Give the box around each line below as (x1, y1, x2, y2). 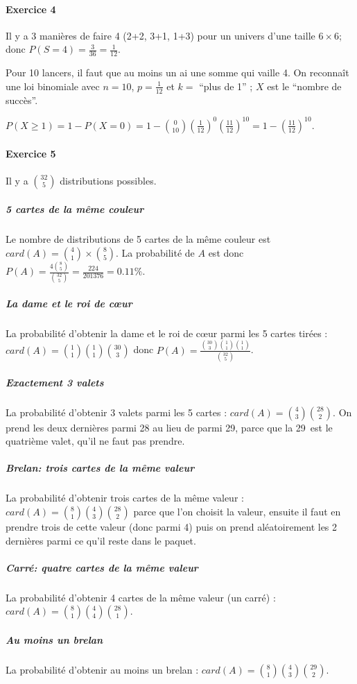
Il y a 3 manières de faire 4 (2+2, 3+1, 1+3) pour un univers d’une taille (6, 28, 315, 42)
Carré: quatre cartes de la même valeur (6, 560, 198, 574)
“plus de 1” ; (199, 78, 253, 93)
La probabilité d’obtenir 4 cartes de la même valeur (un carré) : (6, 590, 276, 604)
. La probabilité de (116, 245, 195, 259)
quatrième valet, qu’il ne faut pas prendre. (6, 434, 185, 448)
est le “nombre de (267, 78, 342, 93)
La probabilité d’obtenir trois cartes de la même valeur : (6, 490, 244, 505)
